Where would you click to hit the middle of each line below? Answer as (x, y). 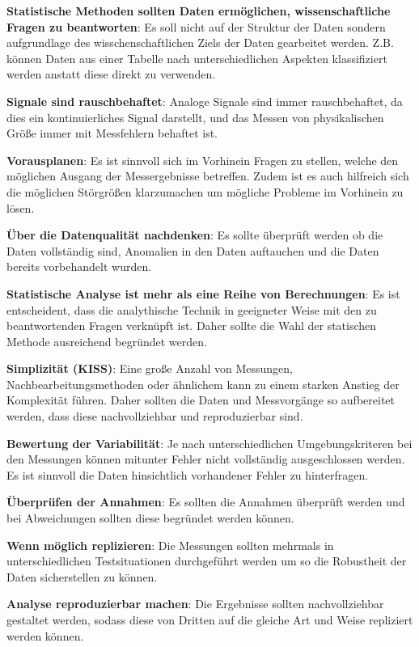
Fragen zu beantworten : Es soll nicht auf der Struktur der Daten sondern (196, 26)
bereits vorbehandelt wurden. (79, 266)
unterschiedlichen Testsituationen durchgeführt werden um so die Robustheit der (207, 561)
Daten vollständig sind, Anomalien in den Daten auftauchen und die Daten (193, 250)
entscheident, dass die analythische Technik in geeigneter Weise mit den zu (192, 309)
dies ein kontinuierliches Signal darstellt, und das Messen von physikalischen (195, 117)
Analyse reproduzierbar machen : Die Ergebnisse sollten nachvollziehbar (195, 604)
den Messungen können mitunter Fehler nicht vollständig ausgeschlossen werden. (206, 459)
